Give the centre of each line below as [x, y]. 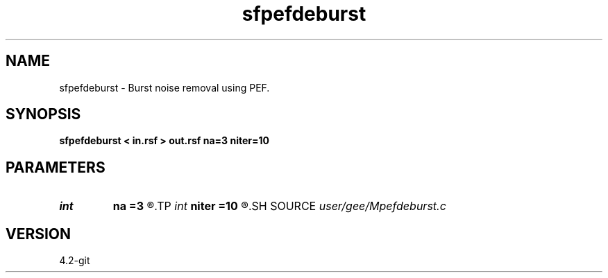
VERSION [39, 234]
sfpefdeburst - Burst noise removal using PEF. [164, 87]
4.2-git [75, 261]
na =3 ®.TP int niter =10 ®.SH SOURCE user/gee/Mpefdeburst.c [279, 206]
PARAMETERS [56, 167]
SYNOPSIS [43, 114]
